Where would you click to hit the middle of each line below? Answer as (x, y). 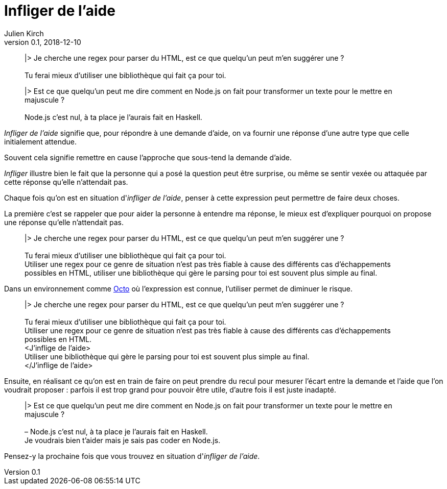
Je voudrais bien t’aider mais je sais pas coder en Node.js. (123, 440)
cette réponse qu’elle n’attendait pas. (66, 182)
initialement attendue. (41, 141)
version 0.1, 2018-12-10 (43, 42)
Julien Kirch (24, 33)
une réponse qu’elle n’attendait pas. (64, 222)
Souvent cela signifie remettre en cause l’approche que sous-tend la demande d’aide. (148, 157)
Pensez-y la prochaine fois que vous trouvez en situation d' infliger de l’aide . (132, 456)
